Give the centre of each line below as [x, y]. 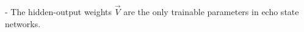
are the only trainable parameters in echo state [211, 12]
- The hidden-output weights [59, 12]
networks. [23, 23]
